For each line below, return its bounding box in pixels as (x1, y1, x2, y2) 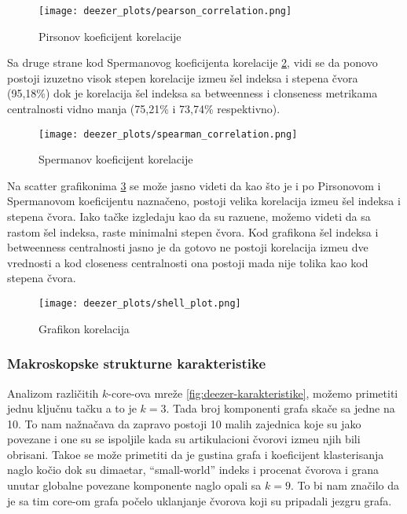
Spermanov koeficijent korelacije (38, 151, 193, 167)
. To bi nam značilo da (290, 477, 399, 494)
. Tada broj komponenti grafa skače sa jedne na (166, 400, 395, 417)
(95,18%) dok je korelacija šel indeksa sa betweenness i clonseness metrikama (7, 85, 378, 101)
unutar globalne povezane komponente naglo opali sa (7, 477, 262, 494)
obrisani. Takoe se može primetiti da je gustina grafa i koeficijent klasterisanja (7, 446, 384, 462)
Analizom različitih (7, 384, 99, 401)
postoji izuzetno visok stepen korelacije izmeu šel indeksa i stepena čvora (7, 69, 358, 86)
